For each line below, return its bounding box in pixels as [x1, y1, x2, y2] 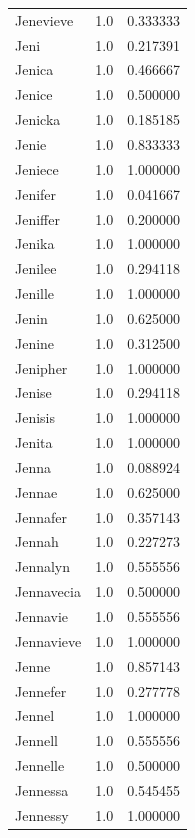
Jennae [15, 481, 58, 502]
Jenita [15, 432, 53, 453]
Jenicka [15, 109, 61, 130]
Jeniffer [15, 208, 60, 229]
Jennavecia [15, 581, 81, 602]
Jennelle [15, 755, 65, 776]
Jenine [15, 332, 55, 353]
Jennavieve [15, 630, 82, 651]
